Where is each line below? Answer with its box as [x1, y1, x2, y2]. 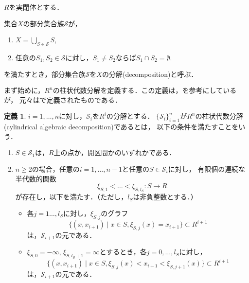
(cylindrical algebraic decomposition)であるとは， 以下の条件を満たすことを [4, 122, 239, 132]
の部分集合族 [23, 18, 64, 28]
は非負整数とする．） [133, 192, 197, 202]
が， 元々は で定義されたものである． [4, 94, 122, 105]
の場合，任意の [32, 163, 80, 174]
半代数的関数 [15, 173, 56, 183]
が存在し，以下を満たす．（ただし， [15, 192, 128, 202]
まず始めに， [4, 85, 45, 95]
